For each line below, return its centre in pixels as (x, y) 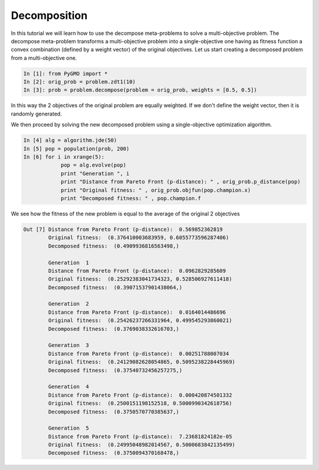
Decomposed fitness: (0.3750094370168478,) (114, 453)
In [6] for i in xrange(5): (64, 157)
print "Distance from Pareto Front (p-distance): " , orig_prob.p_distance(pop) (180, 182)
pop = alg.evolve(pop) (93, 165)
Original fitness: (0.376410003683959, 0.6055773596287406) (139, 238)
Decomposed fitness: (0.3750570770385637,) (114, 412)
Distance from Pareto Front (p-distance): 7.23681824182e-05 (140, 436)
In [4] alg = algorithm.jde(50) (70, 140)
